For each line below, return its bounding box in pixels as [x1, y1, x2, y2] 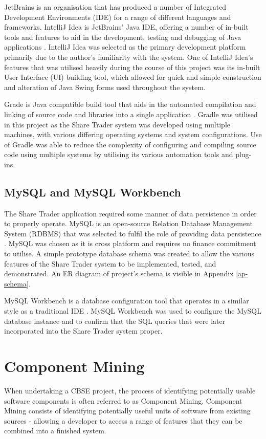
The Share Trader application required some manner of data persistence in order [4, 208, 257, 218]
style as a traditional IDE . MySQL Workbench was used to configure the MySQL [4, 305, 261, 316]
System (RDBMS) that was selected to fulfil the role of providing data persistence [4, 228, 261, 238]
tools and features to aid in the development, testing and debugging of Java [4, 31, 241, 42]
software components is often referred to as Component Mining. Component [4, 395, 242, 406]
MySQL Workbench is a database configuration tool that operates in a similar [4, 295, 249, 306]
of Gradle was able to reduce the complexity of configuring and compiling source [4, 139, 256, 149]
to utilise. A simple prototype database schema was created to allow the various [4, 248, 254, 259]
